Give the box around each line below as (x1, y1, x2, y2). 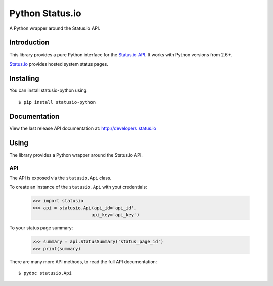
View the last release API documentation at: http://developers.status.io (9, 125, 156, 131)
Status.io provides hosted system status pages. (9, 61, 109, 67)
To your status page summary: (9, 225, 73, 231)
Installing (9, 74, 40, 83)
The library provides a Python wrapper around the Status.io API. (9, 152, 143, 158)
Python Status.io (9, 8, 81, 19)
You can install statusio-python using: (9, 87, 88, 93)
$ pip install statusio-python (18, 99, 96, 105)
